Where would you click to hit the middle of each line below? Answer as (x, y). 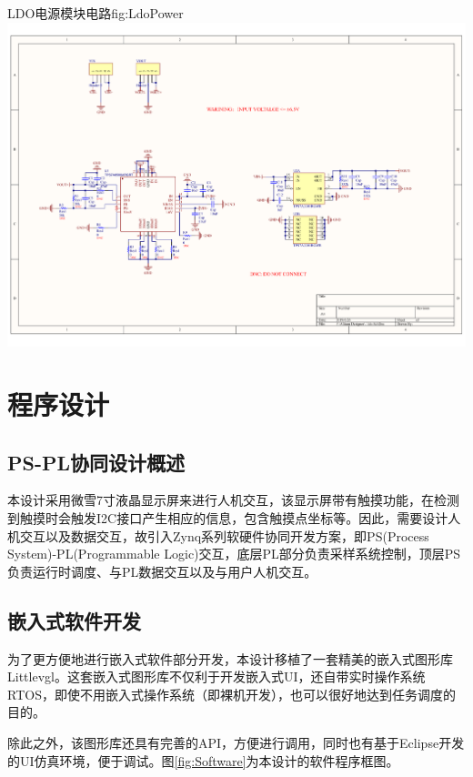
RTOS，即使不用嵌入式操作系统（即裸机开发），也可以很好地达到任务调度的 (231, 694)
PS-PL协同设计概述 (96, 462)
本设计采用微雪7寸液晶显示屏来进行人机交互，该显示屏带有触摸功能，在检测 (233, 500)
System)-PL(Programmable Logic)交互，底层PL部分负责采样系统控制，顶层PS (234, 554)
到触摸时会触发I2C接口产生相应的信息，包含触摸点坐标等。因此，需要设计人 (234, 518)
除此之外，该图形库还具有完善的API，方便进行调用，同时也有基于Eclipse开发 (236, 742)
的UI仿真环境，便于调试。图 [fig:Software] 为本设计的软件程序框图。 (203, 760)
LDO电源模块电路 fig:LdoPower (96, 13)
